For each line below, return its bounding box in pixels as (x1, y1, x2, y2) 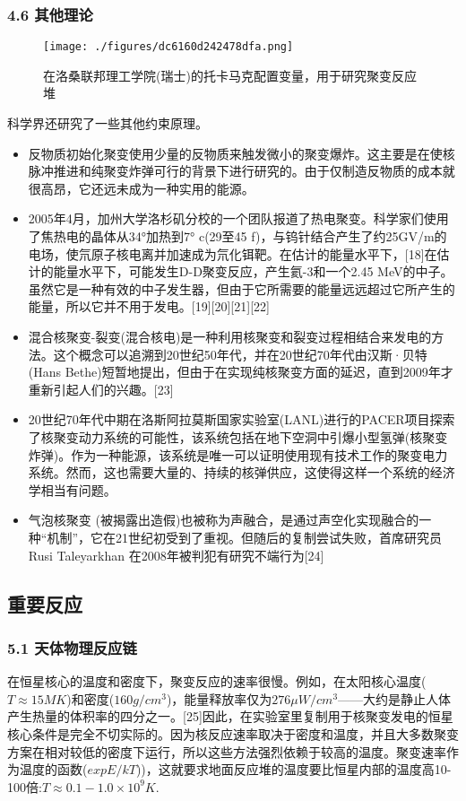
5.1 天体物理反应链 (7, 636, 137, 658)
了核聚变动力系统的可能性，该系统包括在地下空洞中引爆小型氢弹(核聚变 (28, 427, 448, 446)
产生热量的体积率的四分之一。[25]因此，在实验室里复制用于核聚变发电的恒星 (7, 707, 453, 726)
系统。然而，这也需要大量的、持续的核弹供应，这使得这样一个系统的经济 (28, 463, 455, 482)
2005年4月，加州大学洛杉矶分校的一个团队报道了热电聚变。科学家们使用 (28, 209, 449, 228)
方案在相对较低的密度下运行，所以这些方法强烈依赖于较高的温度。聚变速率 (7, 742, 446, 761)
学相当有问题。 (28, 480, 116, 499)
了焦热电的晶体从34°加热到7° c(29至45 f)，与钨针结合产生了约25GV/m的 (28, 227, 447, 246)
